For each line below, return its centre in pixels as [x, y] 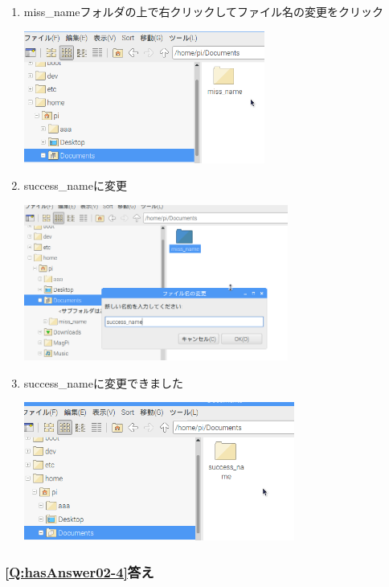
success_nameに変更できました [103, 382]
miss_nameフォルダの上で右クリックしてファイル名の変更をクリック [204, 11]
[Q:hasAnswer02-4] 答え [80, 571]
